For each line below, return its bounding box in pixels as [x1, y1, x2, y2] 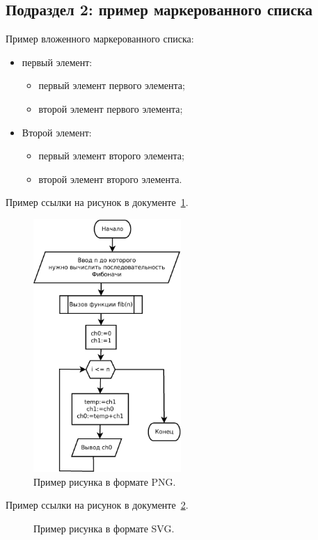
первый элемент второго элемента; [38, 148, 184, 163]
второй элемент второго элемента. [38, 171, 182, 186]
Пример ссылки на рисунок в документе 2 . [6, 498, 189, 512]
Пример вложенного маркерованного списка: [6, 31, 194, 46]
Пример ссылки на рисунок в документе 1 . [6, 195, 189, 209]
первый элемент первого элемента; [38, 78, 185, 93]
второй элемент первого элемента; [38, 101, 183, 116]
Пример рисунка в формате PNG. [33, 474, 176, 489]
